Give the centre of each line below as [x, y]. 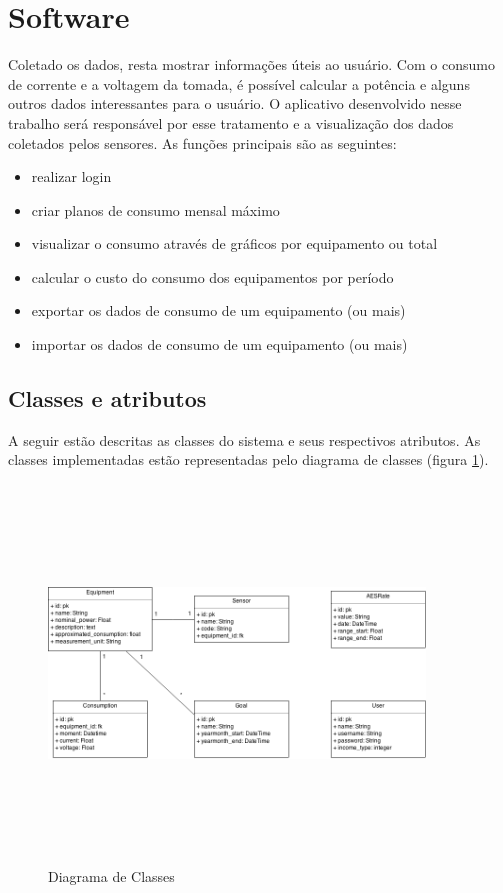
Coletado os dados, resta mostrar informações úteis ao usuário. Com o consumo [251, 64]
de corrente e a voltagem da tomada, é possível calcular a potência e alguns [239, 83]
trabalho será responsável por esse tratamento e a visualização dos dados [231, 122]
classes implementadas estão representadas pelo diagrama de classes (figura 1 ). [248, 459]
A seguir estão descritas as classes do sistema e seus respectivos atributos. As [244, 439]
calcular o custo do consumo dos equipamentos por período [212, 276]
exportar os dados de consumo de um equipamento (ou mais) [218, 310]
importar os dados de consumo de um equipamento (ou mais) [219, 344]
